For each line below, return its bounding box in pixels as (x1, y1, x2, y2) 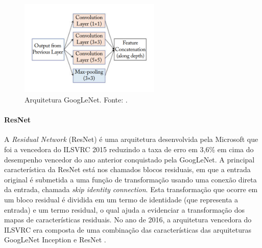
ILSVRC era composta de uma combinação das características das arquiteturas (4, 224, 251, 235)
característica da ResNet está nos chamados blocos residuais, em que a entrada (4, 164, 251, 175)
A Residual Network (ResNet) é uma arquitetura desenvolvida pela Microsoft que (4, 134, 258, 144)
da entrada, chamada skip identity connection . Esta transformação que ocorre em (4, 184, 258, 195)
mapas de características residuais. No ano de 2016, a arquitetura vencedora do (4, 214, 252, 225)
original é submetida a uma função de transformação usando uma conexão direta (4, 174, 257, 184)
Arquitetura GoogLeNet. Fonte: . (25, 94, 128, 105)
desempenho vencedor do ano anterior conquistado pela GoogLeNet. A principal (4, 154, 255, 164)
